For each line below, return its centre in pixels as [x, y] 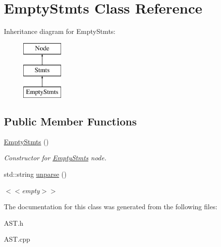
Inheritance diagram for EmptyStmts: [60, 31]
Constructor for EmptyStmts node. [55, 158]
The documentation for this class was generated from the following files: [111, 207]
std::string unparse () [35, 174]
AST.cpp [17, 239]
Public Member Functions [70, 121]
